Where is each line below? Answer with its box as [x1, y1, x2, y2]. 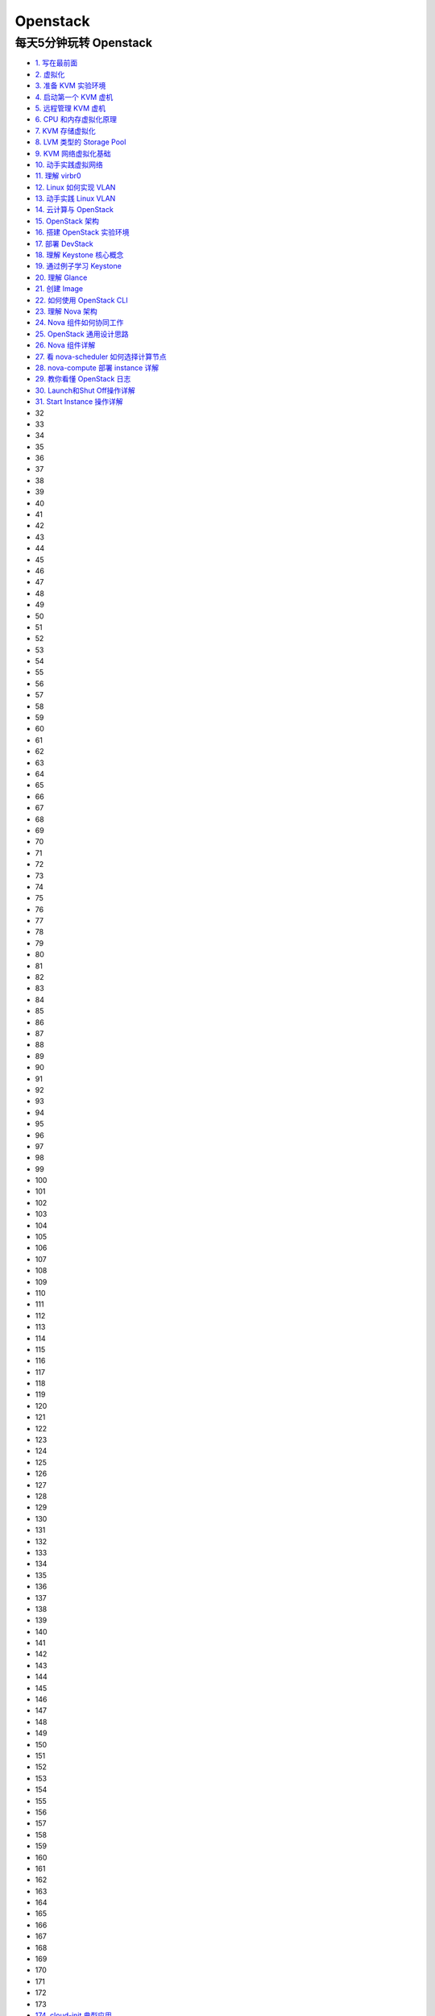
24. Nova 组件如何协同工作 [35, 318, 124, 327]
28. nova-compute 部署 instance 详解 [35, 363, 159, 373]
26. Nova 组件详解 [35, 340, 96, 350]
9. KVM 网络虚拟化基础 [35, 148, 111, 158]
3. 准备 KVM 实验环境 [35, 81, 106, 90]
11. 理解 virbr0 [35, 171, 81, 181]
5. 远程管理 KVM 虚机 [35, 103, 106, 113]
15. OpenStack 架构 [35, 216, 100, 226]
